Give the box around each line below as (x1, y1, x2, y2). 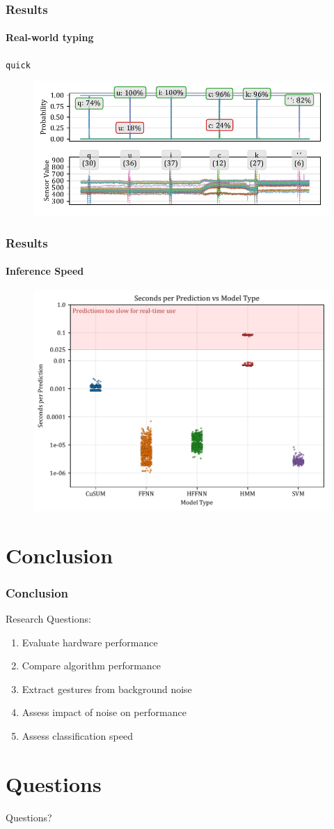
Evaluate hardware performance (22, 634, 158, 649)
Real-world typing (6, 30, 94, 45)
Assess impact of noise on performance (22, 705, 186, 720)
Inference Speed (6, 264, 84, 278)
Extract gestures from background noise (22, 681, 192, 696)
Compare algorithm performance (22, 658, 161, 673)
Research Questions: (6, 611, 91, 625)
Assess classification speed (22, 728, 133, 743)
